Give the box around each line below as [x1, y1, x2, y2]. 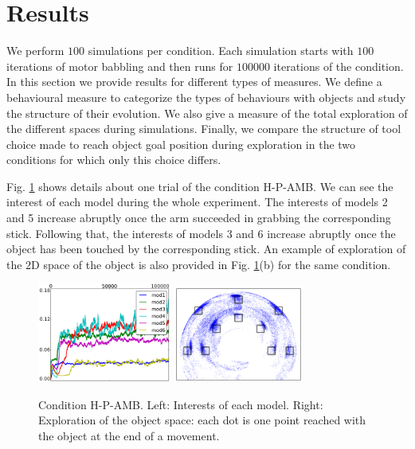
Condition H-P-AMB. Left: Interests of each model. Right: [38, 396, 323, 412]
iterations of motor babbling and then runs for [6, 57, 233, 74]
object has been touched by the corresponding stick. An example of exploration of [6, 240, 406, 257]
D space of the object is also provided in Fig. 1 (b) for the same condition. [31, 256, 391, 272]
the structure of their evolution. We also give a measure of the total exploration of [6, 104, 408, 121]
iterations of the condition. [273, 57, 404, 74]
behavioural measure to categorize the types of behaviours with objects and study [6, 88, 406, 105]
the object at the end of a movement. [38, 427, 220, 443]
